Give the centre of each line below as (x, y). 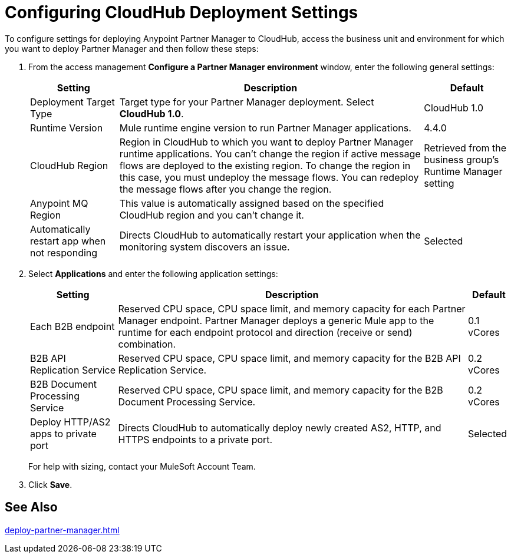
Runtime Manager (463, 171)
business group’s (461, 159)
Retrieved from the (465, 148)
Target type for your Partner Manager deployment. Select (247, 102)
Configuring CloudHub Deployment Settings (182, 12)
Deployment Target (72, 102)
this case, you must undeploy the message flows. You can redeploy (269, 177)
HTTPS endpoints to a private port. (195, 439)
